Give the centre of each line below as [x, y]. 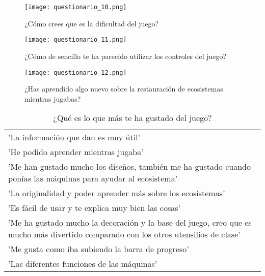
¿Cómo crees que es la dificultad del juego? [92, 23]
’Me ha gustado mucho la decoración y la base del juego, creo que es [130, 223]
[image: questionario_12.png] [76, 72]
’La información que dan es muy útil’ [74, 137]
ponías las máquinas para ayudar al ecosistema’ [93, 178]
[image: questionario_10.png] [76, 7]
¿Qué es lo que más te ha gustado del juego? [132, 118]
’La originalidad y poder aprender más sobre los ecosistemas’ [117, 193]
